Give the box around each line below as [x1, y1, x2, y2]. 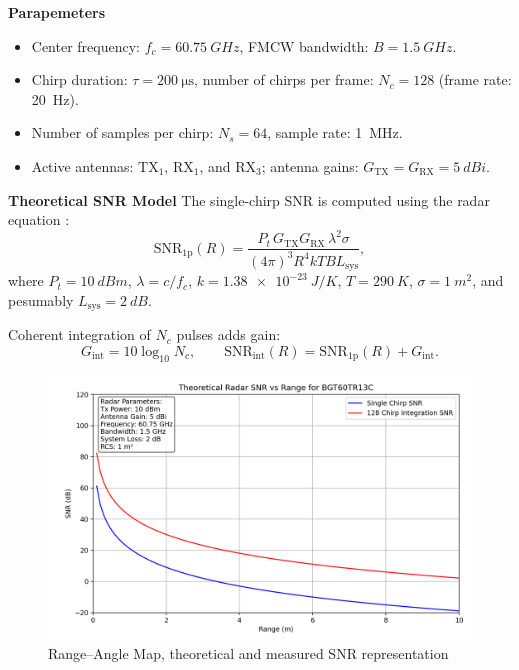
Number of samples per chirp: [31, 122, 214, 143]
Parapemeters [8, 2, 106, 22]
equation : [8, 209, 70, 230]
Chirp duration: [31, 69, 128, 90]
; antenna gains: [261, 155, 359, 176]
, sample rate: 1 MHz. [267, 122, 403, 143]
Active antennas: [31, 155, 134, 176]
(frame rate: [438, 69, 512, 90]
